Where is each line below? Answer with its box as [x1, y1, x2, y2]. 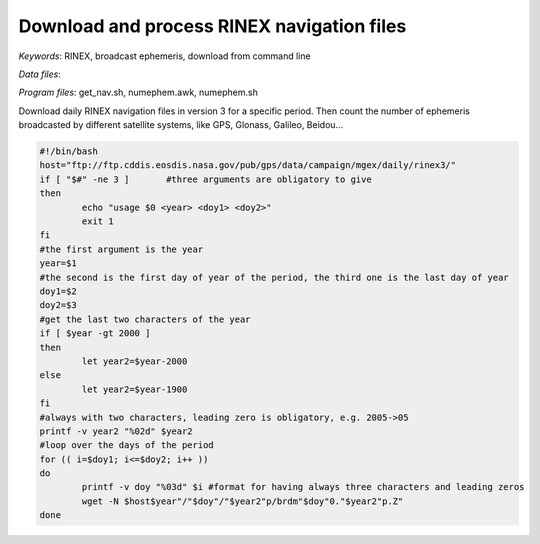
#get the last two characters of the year [39, 313, 251, 325]
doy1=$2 [39, 286, 77, 297]
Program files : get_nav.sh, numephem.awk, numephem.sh [18, 86, 259, 99]
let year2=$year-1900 [81, 383, 188, 395]
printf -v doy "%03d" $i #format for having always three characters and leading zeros [81, 481, 525, 493]
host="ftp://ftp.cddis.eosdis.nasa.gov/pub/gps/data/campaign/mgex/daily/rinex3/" [39, 160, 457, 171]
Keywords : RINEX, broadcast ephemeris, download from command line [18, 50, 311, 62]
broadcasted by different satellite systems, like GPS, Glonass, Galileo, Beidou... [18, 119, 344, 131]
